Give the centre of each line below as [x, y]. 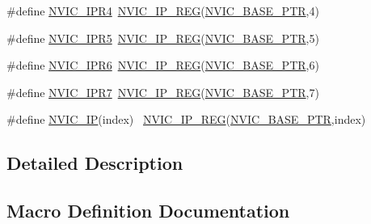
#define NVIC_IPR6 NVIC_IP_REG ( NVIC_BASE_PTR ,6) [163, 65]
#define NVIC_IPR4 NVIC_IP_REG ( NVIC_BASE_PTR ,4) [163, 11]
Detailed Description [95, 163]
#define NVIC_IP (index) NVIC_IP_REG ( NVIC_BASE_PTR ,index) [186, 119]
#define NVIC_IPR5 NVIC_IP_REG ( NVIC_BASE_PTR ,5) [163, 38]
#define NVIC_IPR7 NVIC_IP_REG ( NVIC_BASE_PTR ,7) [163, 92]
